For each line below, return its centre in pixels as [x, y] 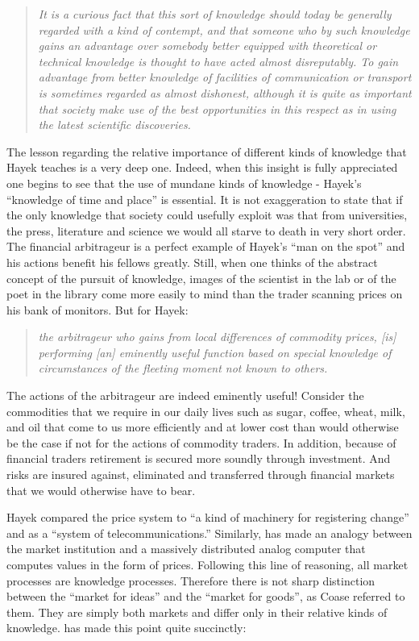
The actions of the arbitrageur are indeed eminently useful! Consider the [185, 395]
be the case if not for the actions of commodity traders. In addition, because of [201, 442]
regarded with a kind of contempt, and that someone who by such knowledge [224, 29]
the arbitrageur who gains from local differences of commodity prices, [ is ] [217, 337]
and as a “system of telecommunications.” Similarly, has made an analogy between [209, 533]
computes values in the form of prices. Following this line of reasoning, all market [207, 564]
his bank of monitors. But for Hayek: [97, 309]
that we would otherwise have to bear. [101, 490]
